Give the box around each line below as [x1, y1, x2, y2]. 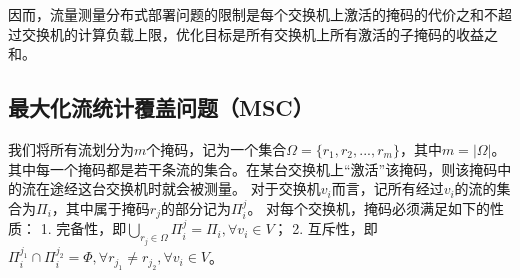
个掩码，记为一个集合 [146, 138, 287, 159]
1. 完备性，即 [40, 218, 127, 239]
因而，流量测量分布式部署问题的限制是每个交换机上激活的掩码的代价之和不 [8, 4, 498, 24]
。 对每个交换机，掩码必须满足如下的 [247, 197, 491, 218]
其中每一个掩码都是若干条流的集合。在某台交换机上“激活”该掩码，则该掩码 [8, 158, 498, 179]
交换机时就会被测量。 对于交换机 [105, 178, 321, 199]
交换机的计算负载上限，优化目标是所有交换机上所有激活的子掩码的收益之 [21, 23, 498, 44]
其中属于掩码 [65, 197, 150, 218]
